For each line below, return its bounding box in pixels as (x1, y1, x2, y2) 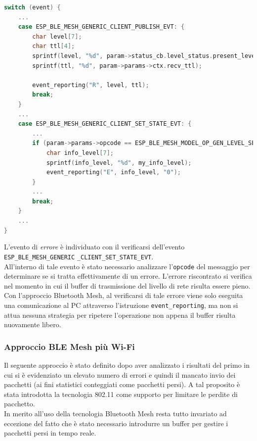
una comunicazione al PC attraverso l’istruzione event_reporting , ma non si (4, 299, 238, 310)
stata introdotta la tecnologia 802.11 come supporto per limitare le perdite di (4, 389, 238, 399)
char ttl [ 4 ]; (32, 43, 75, 50)
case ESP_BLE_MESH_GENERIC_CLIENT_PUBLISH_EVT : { (18, 23, 185, 31)
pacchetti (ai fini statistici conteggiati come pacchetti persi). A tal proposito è (4, 379, 240, 390)
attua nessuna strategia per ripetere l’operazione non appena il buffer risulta (4, 309, 236, 320)
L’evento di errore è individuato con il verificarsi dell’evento (4, 242, 185, 252)
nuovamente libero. (4, 319, 61, 330)
